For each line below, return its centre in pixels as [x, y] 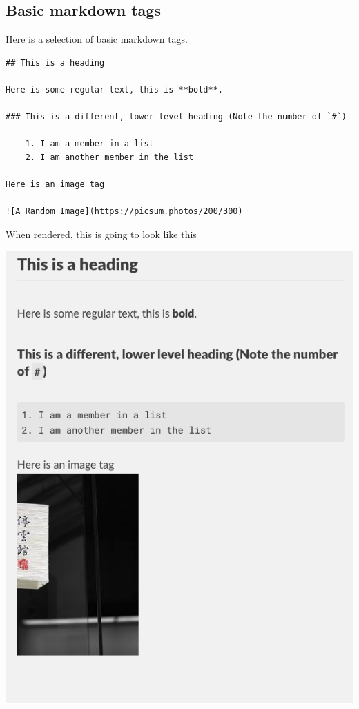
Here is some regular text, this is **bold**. [114, 89]
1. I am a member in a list [89, 144]
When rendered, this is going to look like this [101, 234]
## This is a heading [55, 62]
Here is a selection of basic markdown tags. [97, 39]
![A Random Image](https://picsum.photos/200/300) [124, 212]
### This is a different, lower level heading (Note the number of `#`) [176, 117]
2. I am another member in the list [109, 157]
